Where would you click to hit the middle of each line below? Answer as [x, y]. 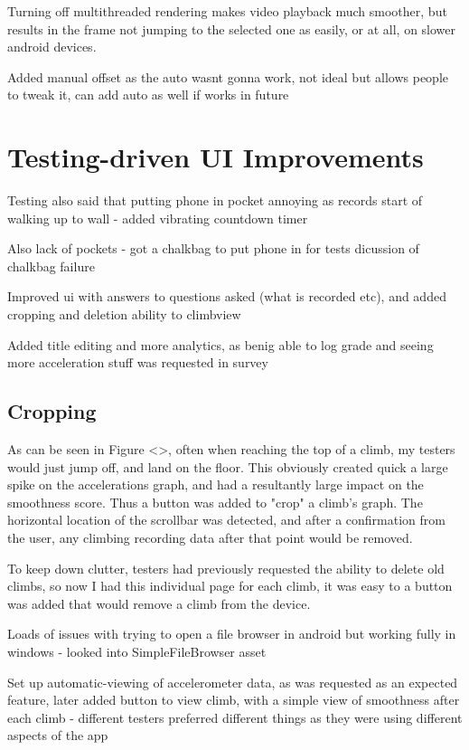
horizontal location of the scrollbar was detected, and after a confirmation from [226, 520]
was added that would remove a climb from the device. [159, 603]
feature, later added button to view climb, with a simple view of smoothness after [234, 700]
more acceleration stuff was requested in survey [138, 362]
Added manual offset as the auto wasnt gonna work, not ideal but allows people [228, 76]
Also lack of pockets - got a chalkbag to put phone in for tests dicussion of [213, 248]
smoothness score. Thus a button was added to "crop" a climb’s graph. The [215, 502]
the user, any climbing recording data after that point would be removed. [210, 538]
